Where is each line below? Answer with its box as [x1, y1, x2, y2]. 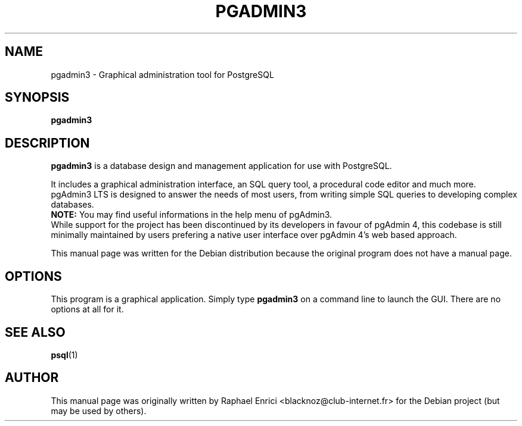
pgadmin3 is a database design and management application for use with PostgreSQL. [51, 161, 392, 171]
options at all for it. [51, 304, 124, 315]
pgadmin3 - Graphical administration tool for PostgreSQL [51, 69, 274, 80]
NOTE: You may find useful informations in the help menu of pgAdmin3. [51, 209, 333, 220]
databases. [51, 199, 94, 210]
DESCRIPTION [5, 135, 90, 151]
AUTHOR [5, 370, 59, 386]
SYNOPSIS [5, 90, 70, 105]
